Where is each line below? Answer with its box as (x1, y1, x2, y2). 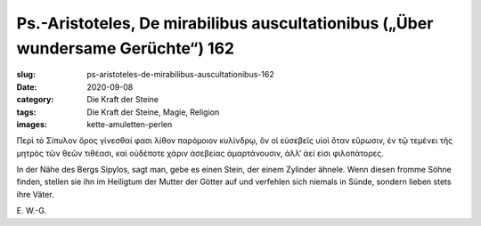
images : (16, 118, 48, 129)
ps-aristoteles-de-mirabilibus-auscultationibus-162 (86, 69, 275, 80)
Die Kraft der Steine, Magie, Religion (86, 107, 220, 117)
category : (16, 94, 54, 105)
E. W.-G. (16, 206, 47, 216)
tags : (16, 107, 37, 117)
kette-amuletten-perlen (86, 118, 173, 129)
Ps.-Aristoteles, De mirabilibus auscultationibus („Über (16, 13, 434, 33)
